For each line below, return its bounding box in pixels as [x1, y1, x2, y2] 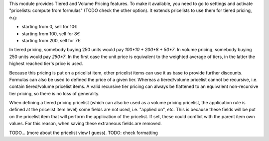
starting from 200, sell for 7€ [21, 37, 81, 43]
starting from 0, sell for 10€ [21, 24, 77, 30]
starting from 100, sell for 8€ [21, 30, 80, 37]
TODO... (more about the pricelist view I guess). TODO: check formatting [9, 130, 158, 136]
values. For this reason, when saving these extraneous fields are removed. [9, 121, 162, 127]
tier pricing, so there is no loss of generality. [9, 90, 100, 96]
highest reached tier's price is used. [9, 61, 83, 67]
